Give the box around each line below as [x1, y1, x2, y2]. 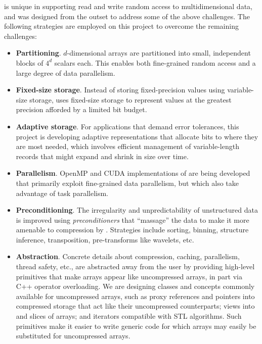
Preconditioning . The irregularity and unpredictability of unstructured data [16, 205, 258, 215]
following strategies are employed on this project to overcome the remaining [4, 21, 239, 31]
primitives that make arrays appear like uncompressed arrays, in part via [16, 271, 242, 281]
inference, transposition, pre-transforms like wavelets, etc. [16, 234, 194, 244]
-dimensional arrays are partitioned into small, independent [67, 47, 251, 58]
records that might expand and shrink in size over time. [16, 151, 189, 161]
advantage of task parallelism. [16, 187, 108, 198]
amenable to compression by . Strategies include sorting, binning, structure [16, 224, 249, 235]
